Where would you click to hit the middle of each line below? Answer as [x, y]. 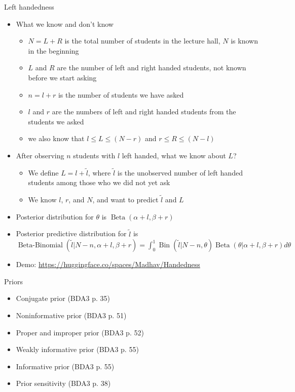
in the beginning [53, 50]
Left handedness [29, 7]
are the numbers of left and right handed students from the [144, 112]
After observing [40, 155]
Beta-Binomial [40, 246]
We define [43, 172]
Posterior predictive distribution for [71, 233]
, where [99, 172]
